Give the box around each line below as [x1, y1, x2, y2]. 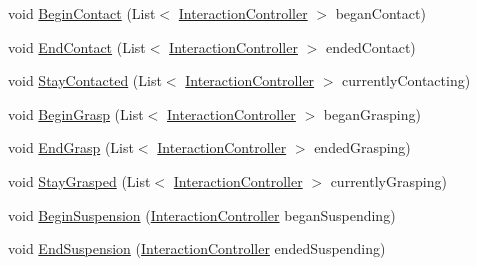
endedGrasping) [314, 137, 411, 158]
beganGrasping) [323, 103, 421, 124]
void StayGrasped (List [8, 170, 151, 191]
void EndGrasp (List [8, 137, 134, 158]
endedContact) [325, 36, 416, 57]
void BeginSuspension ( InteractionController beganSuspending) [8, 204, 396, 225]
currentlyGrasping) [330, 170, 447, 191]
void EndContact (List [8, 36, 146, 57]
